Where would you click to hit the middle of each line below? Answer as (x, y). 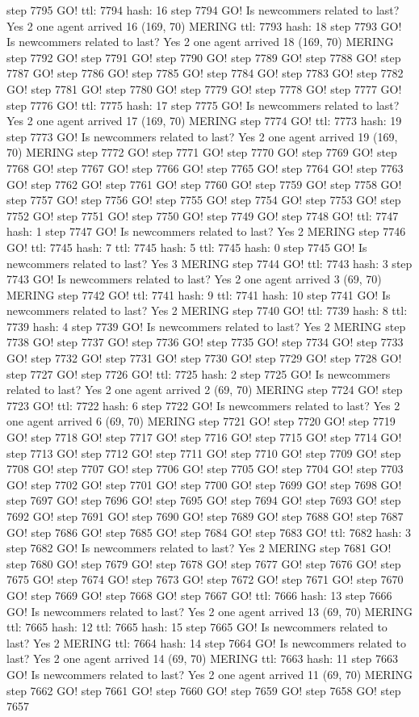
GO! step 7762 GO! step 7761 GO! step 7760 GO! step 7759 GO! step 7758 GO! (204, 184)
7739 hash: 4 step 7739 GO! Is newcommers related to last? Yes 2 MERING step (206, 326)
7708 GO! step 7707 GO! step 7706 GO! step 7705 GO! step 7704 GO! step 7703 (205, 469)
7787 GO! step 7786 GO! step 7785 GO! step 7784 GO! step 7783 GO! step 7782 (205, 73)
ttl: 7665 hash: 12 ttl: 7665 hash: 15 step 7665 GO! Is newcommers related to (197, 627)
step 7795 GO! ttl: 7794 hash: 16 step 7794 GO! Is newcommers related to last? (203, 10)
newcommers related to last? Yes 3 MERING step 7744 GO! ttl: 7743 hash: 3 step (209, 263)
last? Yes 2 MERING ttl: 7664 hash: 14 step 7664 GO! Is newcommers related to (206, 642)
